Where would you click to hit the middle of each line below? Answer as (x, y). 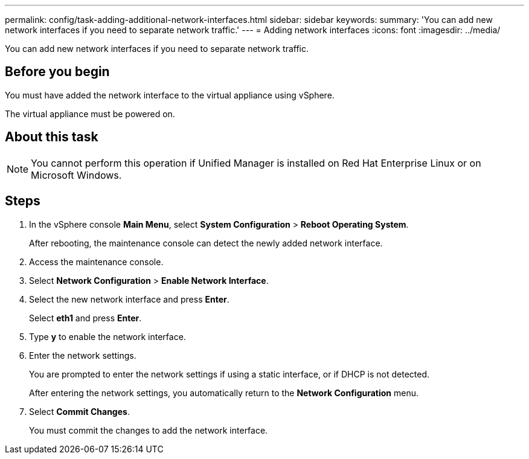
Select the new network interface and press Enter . (129, 299)
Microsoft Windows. (76, 175)
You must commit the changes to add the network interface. (149, 430)
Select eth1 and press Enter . (85, 318)
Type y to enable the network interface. (107, 336)
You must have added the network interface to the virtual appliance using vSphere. (170, 95)
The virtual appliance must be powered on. (90, 114)
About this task (52, 137)
